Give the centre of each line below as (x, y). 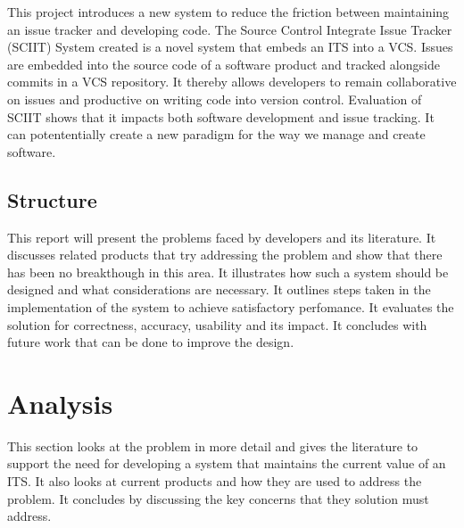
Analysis (60, 403)
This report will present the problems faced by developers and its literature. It (222, 237)
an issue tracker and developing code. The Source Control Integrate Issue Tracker (230, 29)
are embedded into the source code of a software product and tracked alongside (224, 64)
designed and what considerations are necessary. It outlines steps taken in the (219, 289)
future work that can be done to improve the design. (151, 342)
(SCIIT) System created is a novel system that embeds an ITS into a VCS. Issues (230, 47)
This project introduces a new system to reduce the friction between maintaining (228, 12)
